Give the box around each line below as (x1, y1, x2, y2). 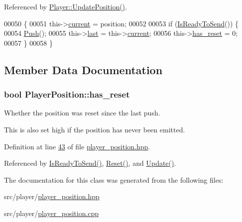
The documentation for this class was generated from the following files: (4, 174, 224, 185)
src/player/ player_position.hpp (4, 191, 100, 202)
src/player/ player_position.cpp (4, 208, 99, 218)
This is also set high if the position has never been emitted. (4, 124, 185, 134)
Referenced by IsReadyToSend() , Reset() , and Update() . (4, 158, 176, 168)
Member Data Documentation (4, 62, 163, 77)
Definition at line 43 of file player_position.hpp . (4, 141, 150, 151)
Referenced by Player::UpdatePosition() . (4, 1, 127, 11)
